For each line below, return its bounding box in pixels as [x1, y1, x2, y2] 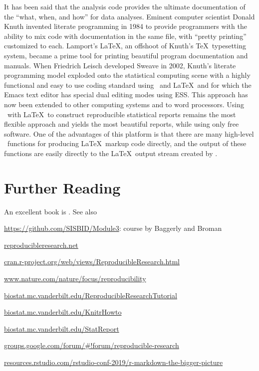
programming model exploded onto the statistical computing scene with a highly [4, 70, 251, 80]
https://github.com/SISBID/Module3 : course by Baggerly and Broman [4, 223, 222, 233]
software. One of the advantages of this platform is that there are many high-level [4, 128, 254, 139]
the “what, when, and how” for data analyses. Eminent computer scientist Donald [4, 11, 255, 21]
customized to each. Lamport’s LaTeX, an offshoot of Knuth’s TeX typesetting [4, 40, 246, 51]
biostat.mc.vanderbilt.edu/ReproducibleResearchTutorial [4, 290, 177, 300]
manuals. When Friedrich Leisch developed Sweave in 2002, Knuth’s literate [4, 60, 236, 70]
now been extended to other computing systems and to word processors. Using [4, 99, 244, 109]
